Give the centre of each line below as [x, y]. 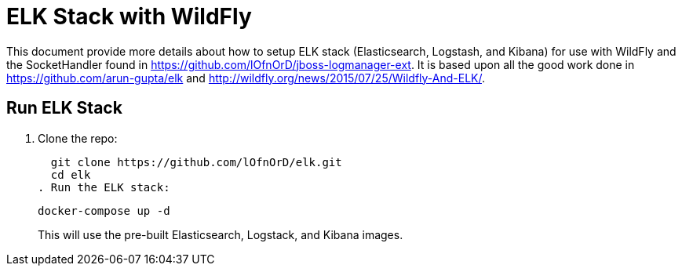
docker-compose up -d [104, 210]
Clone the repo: [78, 138]
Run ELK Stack [64, 108]
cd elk [71, 174]
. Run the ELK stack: [104, 187]
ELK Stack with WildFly [129, 16]
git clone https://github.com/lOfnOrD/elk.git [196, 162]
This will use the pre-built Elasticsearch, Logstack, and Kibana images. [221, 234]
